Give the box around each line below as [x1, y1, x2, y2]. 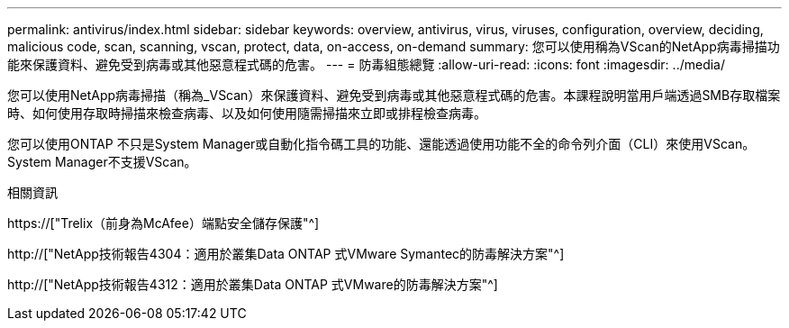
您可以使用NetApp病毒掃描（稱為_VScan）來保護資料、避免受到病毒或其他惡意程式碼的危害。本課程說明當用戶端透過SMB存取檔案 [7, 87, 781, 103]
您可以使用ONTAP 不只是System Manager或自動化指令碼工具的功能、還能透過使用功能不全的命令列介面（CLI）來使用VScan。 [7, 136, 756, 151]
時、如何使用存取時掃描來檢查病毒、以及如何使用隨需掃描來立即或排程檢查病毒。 [7, 105, 486, 121]
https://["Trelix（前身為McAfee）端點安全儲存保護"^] [7, 215, 320, 231]
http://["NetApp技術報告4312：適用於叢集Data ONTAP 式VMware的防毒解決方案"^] [7, 277, 498, 292]
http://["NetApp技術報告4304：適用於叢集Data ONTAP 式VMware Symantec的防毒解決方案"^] [7, 246, 565, 261]
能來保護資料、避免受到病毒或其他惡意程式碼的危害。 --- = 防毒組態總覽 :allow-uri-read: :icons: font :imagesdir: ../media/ [7, 57, 726, 72]
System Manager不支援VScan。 [7, 154, 197, 169]
